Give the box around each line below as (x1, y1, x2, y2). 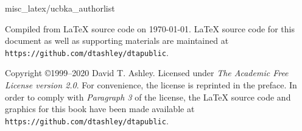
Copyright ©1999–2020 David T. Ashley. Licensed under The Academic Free (5, 66, 289, 79)
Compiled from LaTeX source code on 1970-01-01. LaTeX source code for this (5, 22, 295, 35)
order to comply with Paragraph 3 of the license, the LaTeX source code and (5, 90, 291, 103)
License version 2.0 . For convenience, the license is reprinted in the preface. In (5, 79, 297, 91)
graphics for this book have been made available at (5, 102, 195, 115)
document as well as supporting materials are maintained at (5, 34, 229, 47)
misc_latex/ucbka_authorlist (5, 2, 115, 14)
